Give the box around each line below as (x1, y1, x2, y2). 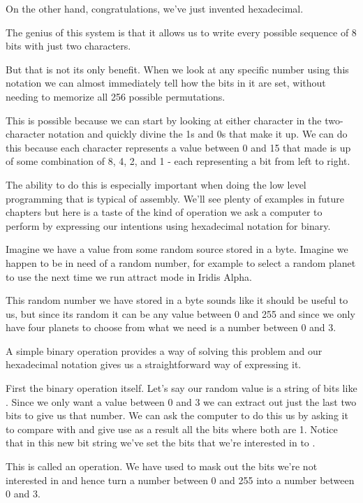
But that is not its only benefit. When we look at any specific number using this (6, 61, 349, 76)
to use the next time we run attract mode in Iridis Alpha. (6, 269, 252, 284)
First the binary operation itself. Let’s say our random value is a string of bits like (6, 381, 357, 395)
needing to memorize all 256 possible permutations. (6, 89, 225, 103)
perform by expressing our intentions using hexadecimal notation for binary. (6, 218, 331, 233)
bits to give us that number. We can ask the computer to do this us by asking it (6, 408, 348, 423)
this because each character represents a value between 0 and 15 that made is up (6, 140, 351, 154)
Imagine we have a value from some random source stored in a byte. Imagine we (6, 242, 348, 256)
